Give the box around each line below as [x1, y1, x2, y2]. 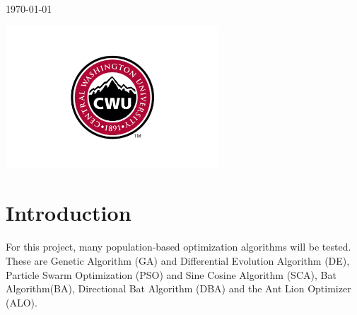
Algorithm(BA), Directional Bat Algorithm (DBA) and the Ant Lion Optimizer [6, 281, 351, 296]
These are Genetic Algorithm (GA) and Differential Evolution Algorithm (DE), [6, 253, 350, 268]
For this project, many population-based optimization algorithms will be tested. [6, 239, 351, 254]
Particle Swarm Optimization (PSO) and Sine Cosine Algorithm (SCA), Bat [6, 267, 336, 282]
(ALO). [6, 294, 37, 309]
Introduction [6, 198, 131, 227]
